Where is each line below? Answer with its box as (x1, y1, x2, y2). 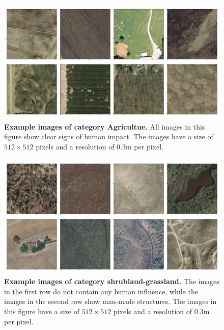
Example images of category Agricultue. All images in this (4, 121, 205, 132)
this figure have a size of (4, 306, 79, 316)
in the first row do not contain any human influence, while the (4, 286, 198, 296)
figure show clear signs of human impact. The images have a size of (4, 131, 213, 142)
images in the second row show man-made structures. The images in (4, 296, 217, 307)
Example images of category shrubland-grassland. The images (4, 276, 219, 287)
